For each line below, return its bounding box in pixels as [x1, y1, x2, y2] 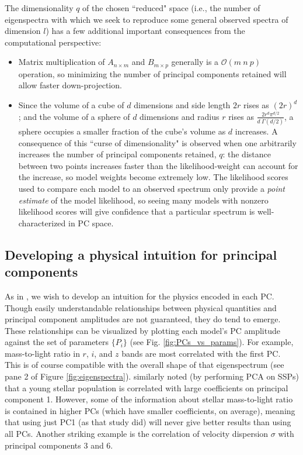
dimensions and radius [140, 110, 220, 122]
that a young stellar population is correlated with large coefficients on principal [5, 381, 288, 394]
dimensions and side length [134, 99, 231, 111]
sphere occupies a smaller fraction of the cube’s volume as [18, 125, 226, 137]
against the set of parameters [5, 336, 109, 348]
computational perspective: [5, 36, 102, 48]
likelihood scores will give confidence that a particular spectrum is [18, 205, 255, 218]
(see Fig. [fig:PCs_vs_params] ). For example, [130, 336, 294, 348]
